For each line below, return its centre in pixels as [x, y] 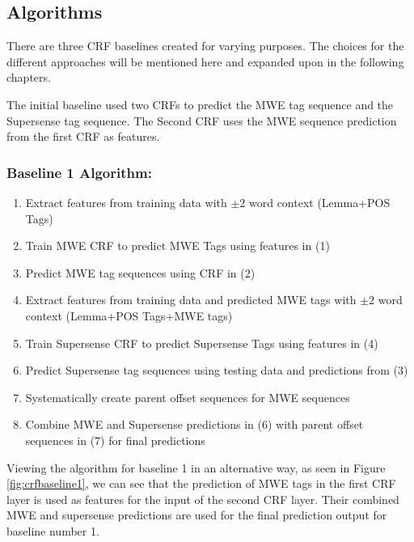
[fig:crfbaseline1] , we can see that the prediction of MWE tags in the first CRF [201, 483]
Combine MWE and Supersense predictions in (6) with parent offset [194, 424]
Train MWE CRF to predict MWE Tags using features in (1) [177, 246]
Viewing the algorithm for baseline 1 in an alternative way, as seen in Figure [196, 467]
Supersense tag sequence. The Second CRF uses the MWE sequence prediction [202, 120]
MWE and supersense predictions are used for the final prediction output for [197, 515]
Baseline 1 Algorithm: [79, 172]
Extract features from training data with [126, 202]
